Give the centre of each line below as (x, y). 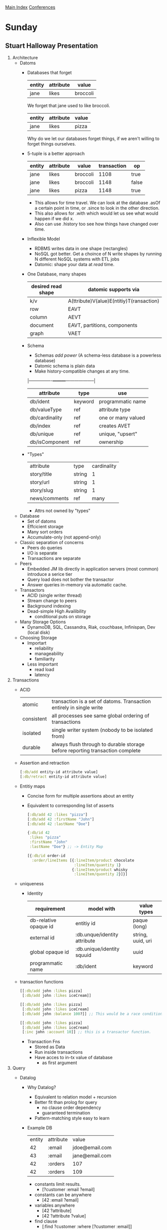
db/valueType (46, 410)
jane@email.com (92, 1156)
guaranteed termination (66, 1113)
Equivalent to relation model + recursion (76, 1097)
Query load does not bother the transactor (71, 579)
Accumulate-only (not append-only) (64, 537)
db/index (40, 426)
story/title (41, 474)
